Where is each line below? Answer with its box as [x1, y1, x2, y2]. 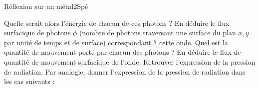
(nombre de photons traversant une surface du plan [79, 27, 236, 38]
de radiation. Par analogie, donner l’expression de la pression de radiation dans [4, 66, 246, 77]
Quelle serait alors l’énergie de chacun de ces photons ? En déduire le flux [4, 17, 230, 28]
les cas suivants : [4, 76, 55, 87]
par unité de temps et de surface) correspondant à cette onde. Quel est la [4, 37, 228, 47]
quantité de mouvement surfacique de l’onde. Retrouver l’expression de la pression [4, 56, 256, 67]
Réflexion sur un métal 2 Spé [4, 1, 88, 11]
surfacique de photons [4, 27, 71, 38]
